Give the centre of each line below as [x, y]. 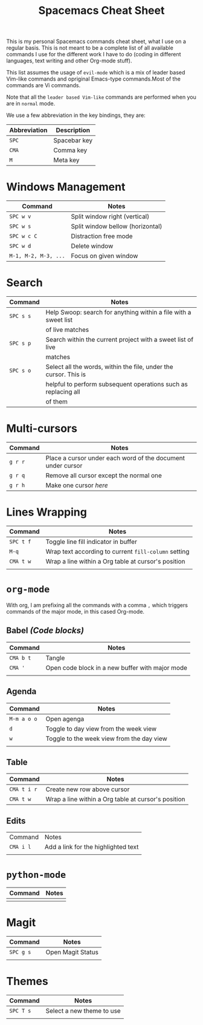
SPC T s [20, 1010]
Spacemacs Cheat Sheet [101, 11]
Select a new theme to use [83, 1010]
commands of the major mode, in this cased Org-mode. [76, 611]
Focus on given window [105, 256]
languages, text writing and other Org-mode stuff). [69, 61]
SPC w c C [23, 236]
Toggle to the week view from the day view [106, 738]
